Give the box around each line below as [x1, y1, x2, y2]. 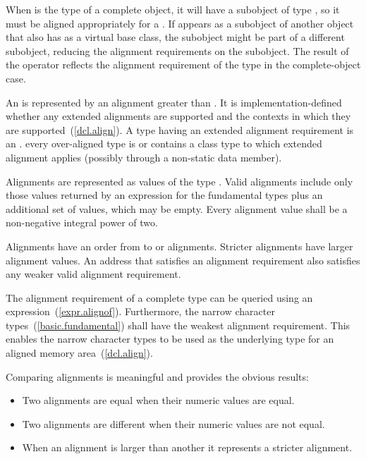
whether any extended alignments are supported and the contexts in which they [6, 109, 351, 123]
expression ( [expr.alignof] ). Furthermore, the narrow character [6, 304, 275, 319]
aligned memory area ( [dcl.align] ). [6, 345, 153, 360]
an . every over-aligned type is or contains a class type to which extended [6, 136, 322, 151]
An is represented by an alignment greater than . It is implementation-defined [6, 94, 342, 109]
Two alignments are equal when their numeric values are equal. [22, 393, 295, 408]
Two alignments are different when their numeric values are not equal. [22, 416, 325, 431]
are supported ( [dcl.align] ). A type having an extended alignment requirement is [6, 122, 354, 137]
